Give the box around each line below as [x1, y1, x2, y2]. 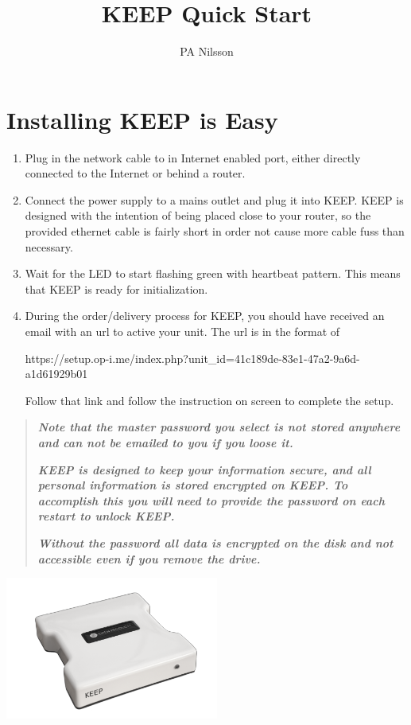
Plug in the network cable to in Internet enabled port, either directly [25, 149, 361, 166]
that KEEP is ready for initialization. [25, 280, 208, 297]
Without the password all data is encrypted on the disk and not [37, 534, 394, 551]
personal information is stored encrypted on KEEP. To [37, 477, 348, 493]
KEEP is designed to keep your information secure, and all [37, 461, 371, 477]
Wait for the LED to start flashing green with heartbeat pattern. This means [25, 265, 401, 282]
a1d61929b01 [25, 365, 88, 382]
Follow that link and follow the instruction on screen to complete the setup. [25, 392, 394, 408]
